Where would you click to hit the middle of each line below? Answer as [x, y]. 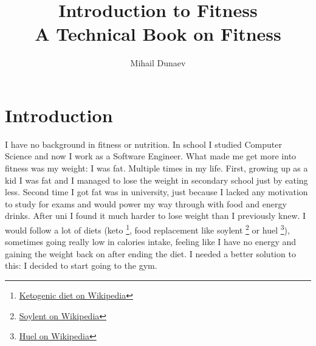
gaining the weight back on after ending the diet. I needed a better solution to [150, 253]
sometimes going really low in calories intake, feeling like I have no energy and [151, 242]
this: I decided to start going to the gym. [81, 265]
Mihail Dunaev [158, 63]
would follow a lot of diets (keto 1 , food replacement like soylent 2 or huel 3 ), [147, 229]
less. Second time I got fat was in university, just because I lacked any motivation [156, 192]
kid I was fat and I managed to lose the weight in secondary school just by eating [156, 180]
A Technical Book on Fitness [158, 34]
